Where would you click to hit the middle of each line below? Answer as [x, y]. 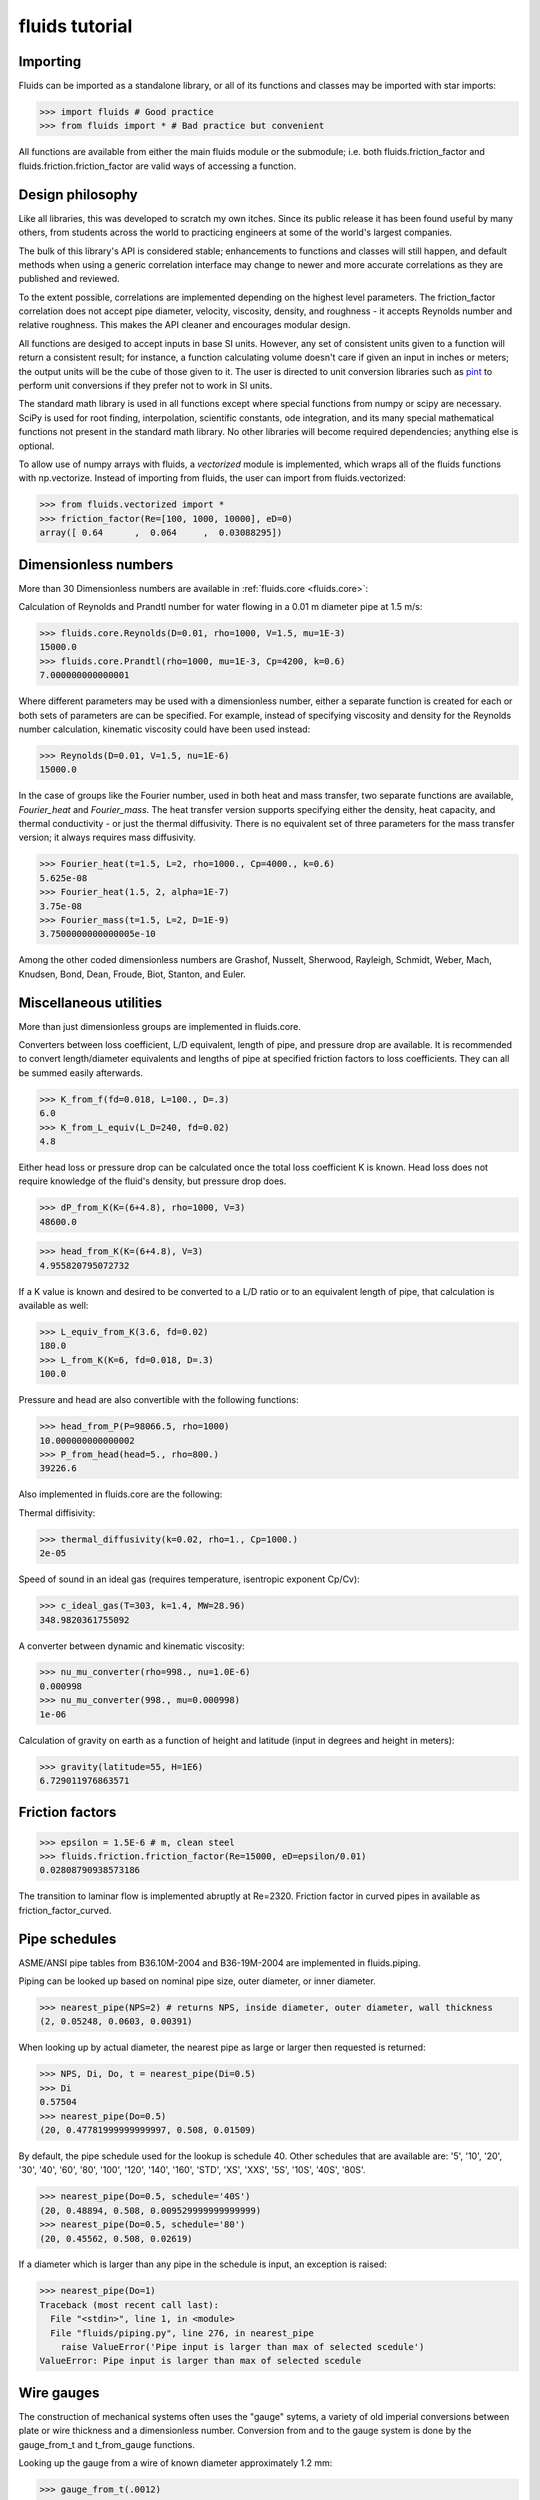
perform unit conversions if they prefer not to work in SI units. [145, 386]
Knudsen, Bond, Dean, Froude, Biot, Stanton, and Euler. [132, 974]
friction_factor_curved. [65, 1910]
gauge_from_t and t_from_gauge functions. [106, 2444]
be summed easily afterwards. [81, 1072]
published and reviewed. [69, 279]
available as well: [53, 1306]
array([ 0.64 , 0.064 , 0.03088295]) [161, 533]
